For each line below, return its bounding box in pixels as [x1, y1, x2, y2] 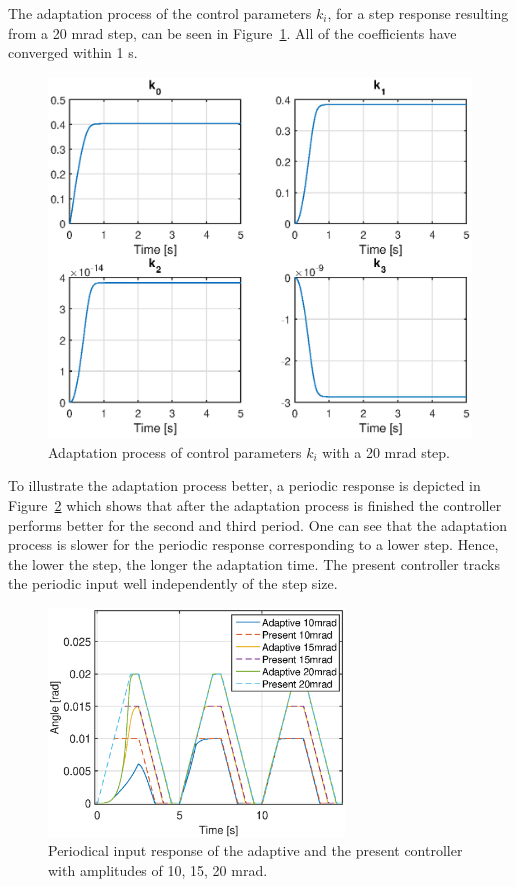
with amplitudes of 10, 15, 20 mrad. [48, 859, 268, 880]
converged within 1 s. [8, 42, 138, 63]
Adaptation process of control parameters [48, 441, 302, 462]
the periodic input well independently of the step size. [8, 573, 338, 594]
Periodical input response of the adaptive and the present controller [48, 840, 463, 861]
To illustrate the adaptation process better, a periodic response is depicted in [8, 475, 481, 496]
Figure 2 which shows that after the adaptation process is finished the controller [8, 495, 502, 516]
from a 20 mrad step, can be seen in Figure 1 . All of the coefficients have [8, 22, 457, 43]
